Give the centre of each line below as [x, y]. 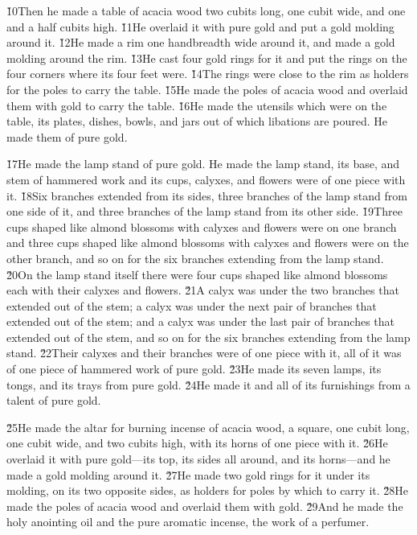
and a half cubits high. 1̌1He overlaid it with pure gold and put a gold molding [200, 26]
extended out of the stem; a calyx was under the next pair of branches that [192, 305]
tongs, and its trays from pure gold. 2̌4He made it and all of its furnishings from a [208, 384]
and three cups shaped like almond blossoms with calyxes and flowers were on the [208, 243]
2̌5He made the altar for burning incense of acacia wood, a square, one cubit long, [208, 427]
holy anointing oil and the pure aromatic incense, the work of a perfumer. [188, 522]
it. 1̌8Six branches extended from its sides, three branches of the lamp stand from [207, 195]
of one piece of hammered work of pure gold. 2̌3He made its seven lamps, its [194, 369]
